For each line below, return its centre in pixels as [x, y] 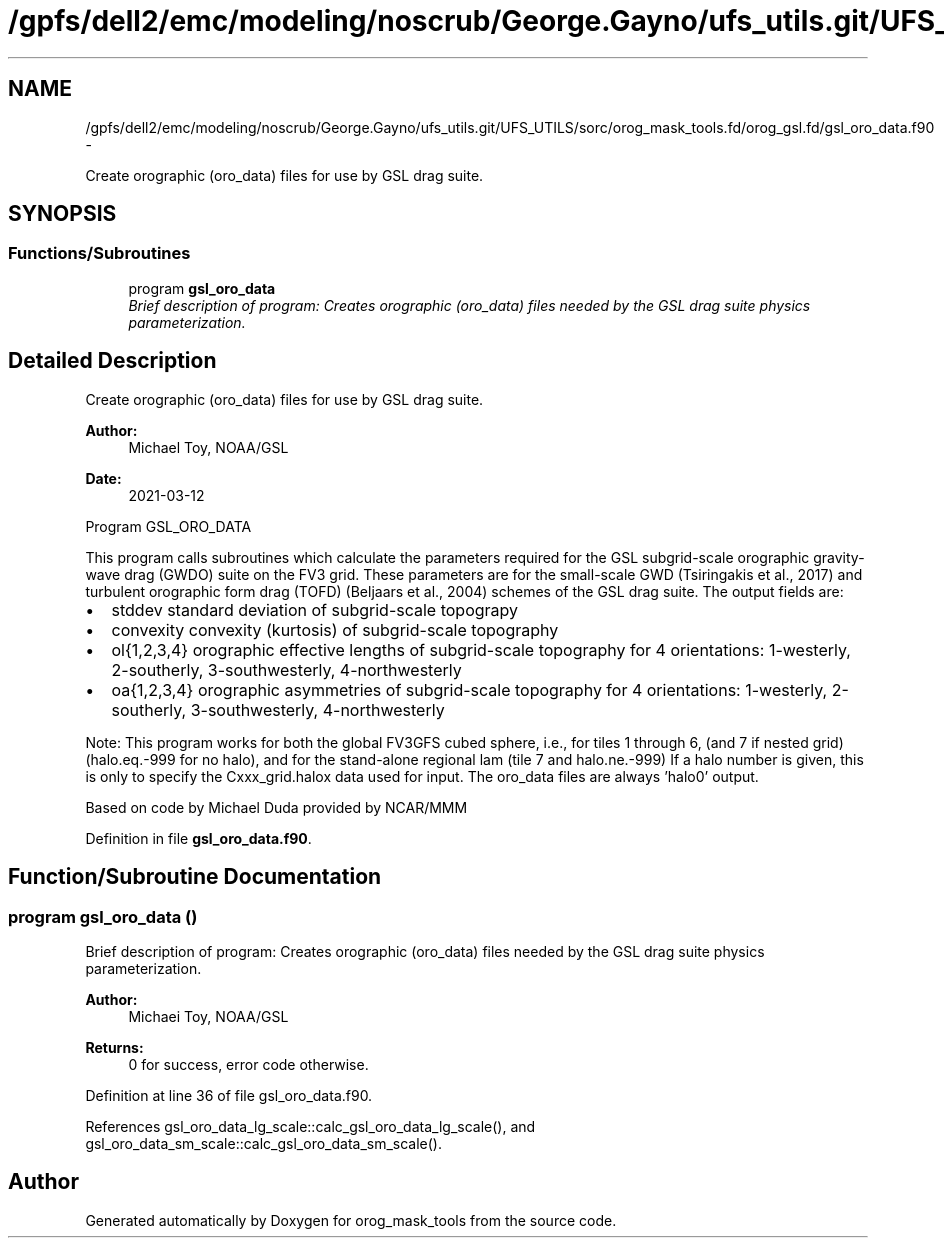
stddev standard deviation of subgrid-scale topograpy [315, 609]
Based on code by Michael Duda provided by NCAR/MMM [276, 807]
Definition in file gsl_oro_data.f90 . [198, 838]
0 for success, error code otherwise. [248, 1064]
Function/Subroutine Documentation [195, 877]
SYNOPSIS [62, 214]
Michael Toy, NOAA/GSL [208, 447]
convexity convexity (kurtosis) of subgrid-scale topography [335, 629]
